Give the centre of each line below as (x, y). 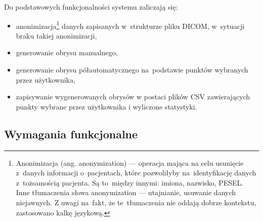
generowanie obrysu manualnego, (67, 52)
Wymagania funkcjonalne (71, 134)
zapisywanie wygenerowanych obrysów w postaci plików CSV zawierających (133, 97)
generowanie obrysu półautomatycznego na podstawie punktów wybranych (132, 70)
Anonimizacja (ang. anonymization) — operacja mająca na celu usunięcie (130, 162)
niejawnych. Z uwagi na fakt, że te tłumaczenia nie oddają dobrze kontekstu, (136, 202)
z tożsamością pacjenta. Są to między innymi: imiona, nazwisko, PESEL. (130, 182)
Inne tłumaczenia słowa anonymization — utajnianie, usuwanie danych (126, 192)
